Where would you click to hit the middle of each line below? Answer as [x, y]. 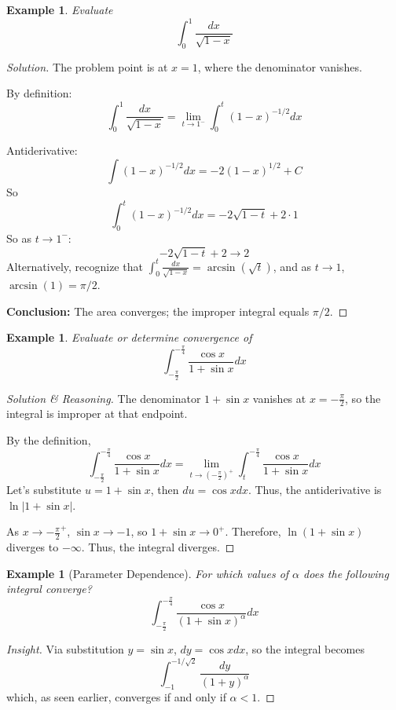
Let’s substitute [44, 490]
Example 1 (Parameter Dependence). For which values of [148, 573]
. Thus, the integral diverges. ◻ [158, 547]
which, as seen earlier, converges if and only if [116, 696]
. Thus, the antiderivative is [315, 490]
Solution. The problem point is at [87, 66]
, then [165, 490]
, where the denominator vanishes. [280, 66]
